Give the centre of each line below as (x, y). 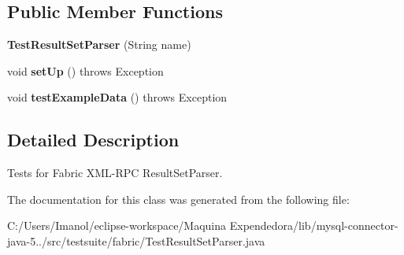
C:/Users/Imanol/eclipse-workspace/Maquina (117, 225)
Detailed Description (93, 140)
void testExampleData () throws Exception (117, 97)
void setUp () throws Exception (85, 70)
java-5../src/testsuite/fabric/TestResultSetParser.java (136, 240)
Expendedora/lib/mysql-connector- (314, 225)
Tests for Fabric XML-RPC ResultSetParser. (115, 173)
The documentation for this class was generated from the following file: (178, 199)
